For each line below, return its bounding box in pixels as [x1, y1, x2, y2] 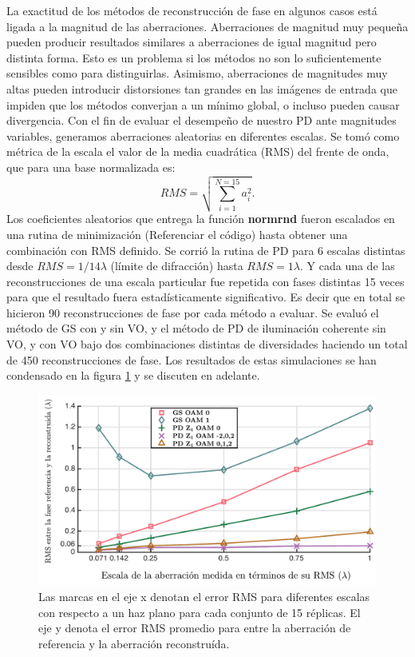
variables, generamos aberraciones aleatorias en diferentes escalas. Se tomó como [6, 127, 400, 144]
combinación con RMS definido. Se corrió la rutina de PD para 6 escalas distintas [6, 241, 405, 258]
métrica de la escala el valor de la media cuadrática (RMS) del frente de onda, [6, 143, 389, 160]
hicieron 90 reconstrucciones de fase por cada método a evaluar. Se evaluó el [6, 304, 379, 321]
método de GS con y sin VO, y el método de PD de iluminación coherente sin [6, 320, 386, 336]
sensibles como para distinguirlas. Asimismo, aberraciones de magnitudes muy [6, 65, 388, 82]
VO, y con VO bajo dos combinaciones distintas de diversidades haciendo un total [6, 336, 408, 352]
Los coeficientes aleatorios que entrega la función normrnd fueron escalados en [6, 210, 395, 227]
